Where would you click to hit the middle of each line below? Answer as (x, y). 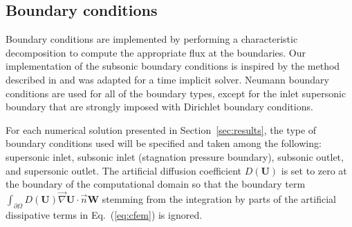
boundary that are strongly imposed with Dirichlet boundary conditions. (159, 107)
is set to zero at (314, 170)
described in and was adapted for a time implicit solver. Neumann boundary (167, 79)
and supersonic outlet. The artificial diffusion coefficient (123, 170)
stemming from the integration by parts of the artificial (219, 198)
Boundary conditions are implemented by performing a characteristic (152, 39)
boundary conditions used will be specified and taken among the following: (164, 143)
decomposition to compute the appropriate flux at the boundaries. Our (156, 52)
